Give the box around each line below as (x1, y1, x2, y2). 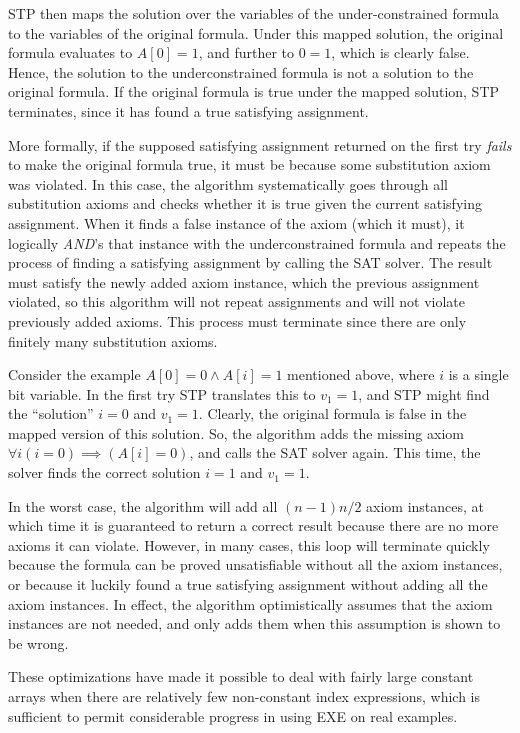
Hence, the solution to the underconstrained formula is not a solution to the (8, 61, 474, 82)
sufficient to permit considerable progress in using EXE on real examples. (8, 705, 458, 726)
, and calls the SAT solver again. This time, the (189, 442, 481, 463)
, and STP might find (358, 383, 490, 404)
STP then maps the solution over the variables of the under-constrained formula (8, 3, 500, 23)
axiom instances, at (366, 495, 485, 516)
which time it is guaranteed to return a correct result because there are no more (8, 515, 499, 536)
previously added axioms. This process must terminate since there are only (8, 310, 467, 331)
